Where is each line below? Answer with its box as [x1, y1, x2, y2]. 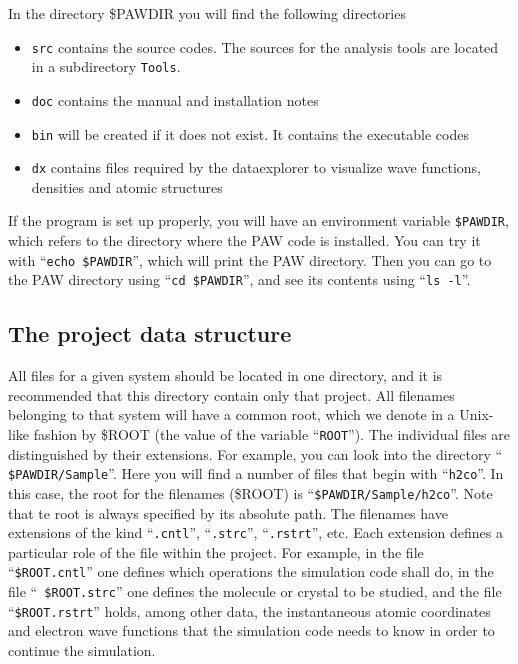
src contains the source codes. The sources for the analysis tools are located [31, 36, 499, 57]
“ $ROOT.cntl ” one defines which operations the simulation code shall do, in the [8, 561, 494, 582]
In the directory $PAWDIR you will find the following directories [8, 3, 406, 23]
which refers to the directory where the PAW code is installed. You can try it [8, 230, 481, 251]
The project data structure [8, 318, 292, 349]
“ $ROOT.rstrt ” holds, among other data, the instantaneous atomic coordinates [8, 600, 491, 621]
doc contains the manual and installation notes [31, 89, 319, 110]
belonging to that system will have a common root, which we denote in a [8, 404, 455, 425]
